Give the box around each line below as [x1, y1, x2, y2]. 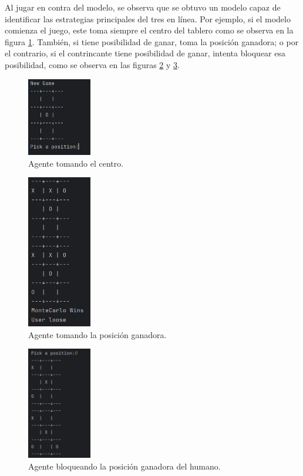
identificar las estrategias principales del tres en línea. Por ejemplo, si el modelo [5, 12, 291, 25]
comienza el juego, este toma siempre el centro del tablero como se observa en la [5, 24, 294, 36]
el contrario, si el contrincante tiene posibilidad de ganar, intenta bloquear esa [5, 47, 286, 59]
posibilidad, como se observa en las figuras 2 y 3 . [5, 58, 180, 70]
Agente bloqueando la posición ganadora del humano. [28, 460, 221, 472]
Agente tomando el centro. [28, 157, 124, 169]
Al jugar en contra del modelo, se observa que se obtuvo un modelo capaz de [5, 1, 281, 13]
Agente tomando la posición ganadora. [28, 328, 167, 340]
